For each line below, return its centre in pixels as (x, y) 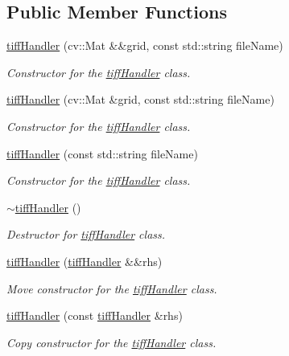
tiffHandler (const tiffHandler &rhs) (95, 315)
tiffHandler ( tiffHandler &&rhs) (85, 261)
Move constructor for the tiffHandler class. (112, 288)
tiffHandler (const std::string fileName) (102, 153)
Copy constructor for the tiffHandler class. (111, 342)
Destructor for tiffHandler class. (86, 234)
